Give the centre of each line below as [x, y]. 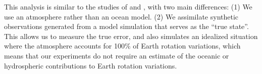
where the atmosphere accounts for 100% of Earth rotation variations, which [122, 46]
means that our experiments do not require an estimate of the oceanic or [117, 55]
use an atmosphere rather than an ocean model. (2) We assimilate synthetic [121, 16]
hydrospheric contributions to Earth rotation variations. [91, 65]
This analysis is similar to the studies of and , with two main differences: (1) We [128, 6]
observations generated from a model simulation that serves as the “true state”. [126, 26]
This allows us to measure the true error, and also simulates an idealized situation [131, 36]
